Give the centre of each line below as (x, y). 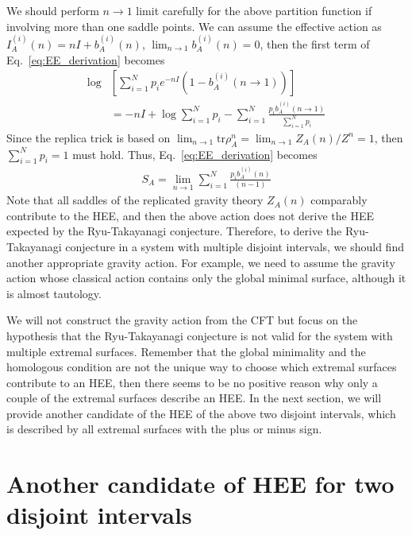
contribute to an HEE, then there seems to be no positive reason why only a (192, 382)
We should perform (53, 10)
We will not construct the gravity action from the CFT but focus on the (182, 320)
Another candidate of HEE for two (200, 484)
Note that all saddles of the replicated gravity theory (135, 200)
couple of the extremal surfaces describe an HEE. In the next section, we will (194, 398)
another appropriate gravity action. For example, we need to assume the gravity (201, 262)
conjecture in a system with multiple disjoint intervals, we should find (235, 246)
